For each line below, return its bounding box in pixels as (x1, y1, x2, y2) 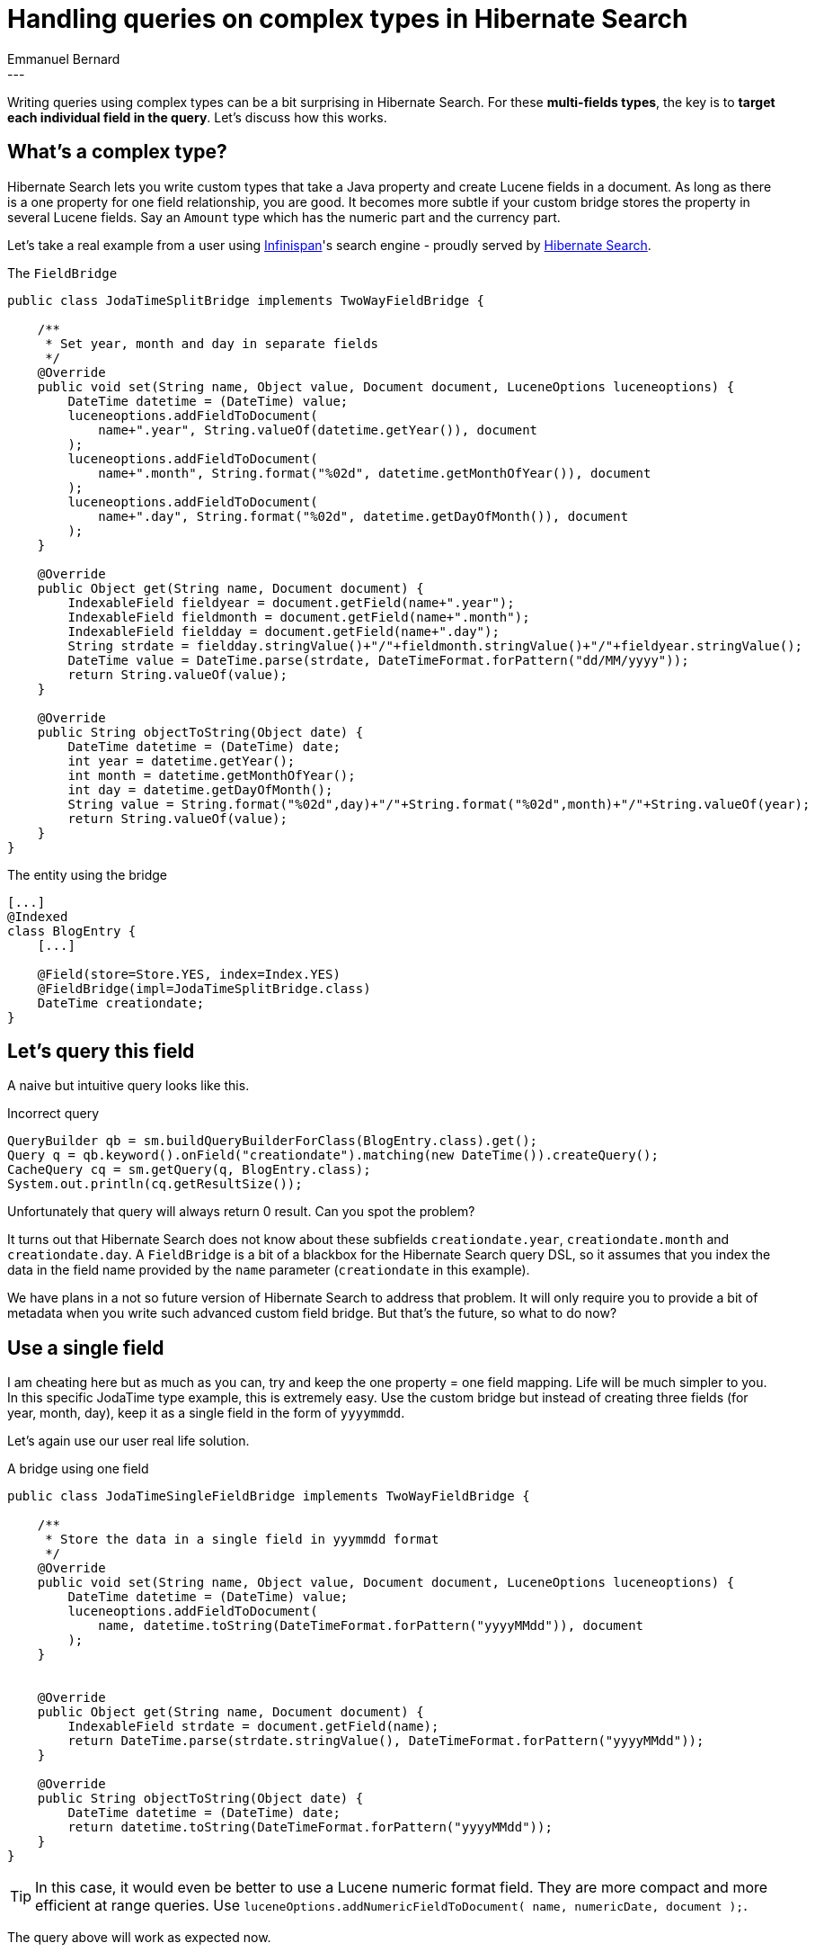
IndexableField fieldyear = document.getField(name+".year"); (67, 595, 515, 610)
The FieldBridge (7, 264, 118, 281)
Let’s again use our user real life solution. (7, 1433, 250, 1449)
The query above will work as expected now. (7, 1930, 271, 1946)
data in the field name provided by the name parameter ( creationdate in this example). (7, 1262, 530, 1278)
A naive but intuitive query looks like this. (7, 1078, 250, 1094)
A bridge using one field (7, 1461, 149, 1477)
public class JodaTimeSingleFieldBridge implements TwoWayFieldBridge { (7, 1489, 530, 1504)
